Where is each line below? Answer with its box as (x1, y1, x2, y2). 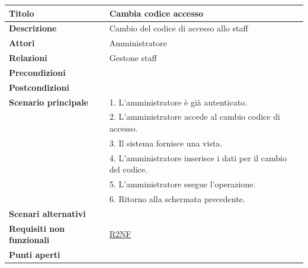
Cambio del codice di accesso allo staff (109, 22, 248, 34)
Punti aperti (9, 248, 60, 261)
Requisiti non (9, 222, 65, 234)
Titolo (9, 7, 34, 19)
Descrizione (9, 22, 57, 34)
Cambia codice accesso (109, 7, 203, 19)
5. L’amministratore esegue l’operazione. (109, 178, 256, 190)
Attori (9, 37, 35, 49)
